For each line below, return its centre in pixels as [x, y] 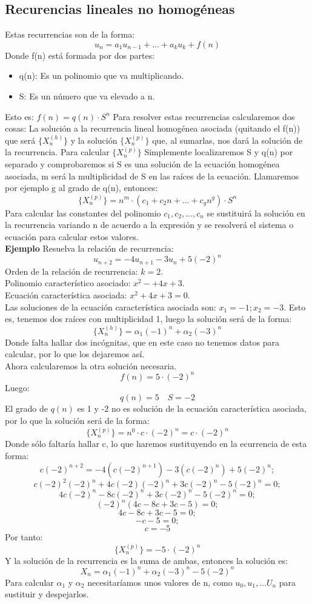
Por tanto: [24, 537]
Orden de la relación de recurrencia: [71, 271]
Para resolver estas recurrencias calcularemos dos [204, 116]
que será [20, 140]
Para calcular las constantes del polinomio [83, 213]
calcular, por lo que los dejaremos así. [75, 354]
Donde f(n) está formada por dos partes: [80, 55]
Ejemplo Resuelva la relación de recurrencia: [89, 248]
